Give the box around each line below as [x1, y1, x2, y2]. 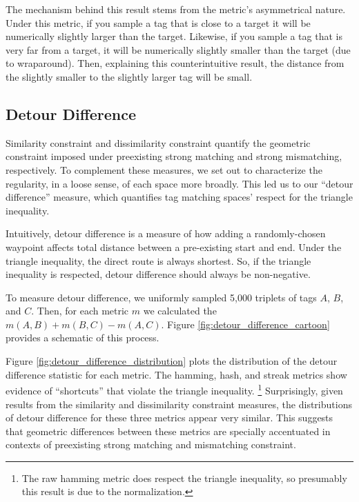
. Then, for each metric [31, 303, 129, 318]
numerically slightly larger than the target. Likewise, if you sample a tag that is [6, 29, 342, 43]
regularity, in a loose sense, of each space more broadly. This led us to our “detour [6, 176, 353, 190]
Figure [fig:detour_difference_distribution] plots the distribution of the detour [6, 354, 338, 368]
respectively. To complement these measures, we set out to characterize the [6, 162, 322, 177]
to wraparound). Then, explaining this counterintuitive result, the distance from [6, 56, 345, 70]
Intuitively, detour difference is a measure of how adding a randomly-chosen [6, 226, 326, 241]
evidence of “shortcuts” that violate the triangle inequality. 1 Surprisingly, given [6, 381, 343, 397]
